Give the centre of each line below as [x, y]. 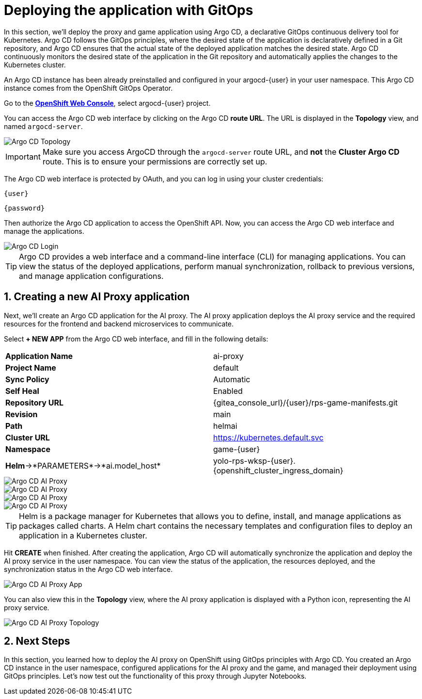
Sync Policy [27, 379]
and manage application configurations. [91, 276]
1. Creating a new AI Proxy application [97, 297]
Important [23, 156]
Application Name [39, 356]
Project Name [31, 367]
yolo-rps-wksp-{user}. [254, 461]
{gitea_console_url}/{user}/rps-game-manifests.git [305, 402]
